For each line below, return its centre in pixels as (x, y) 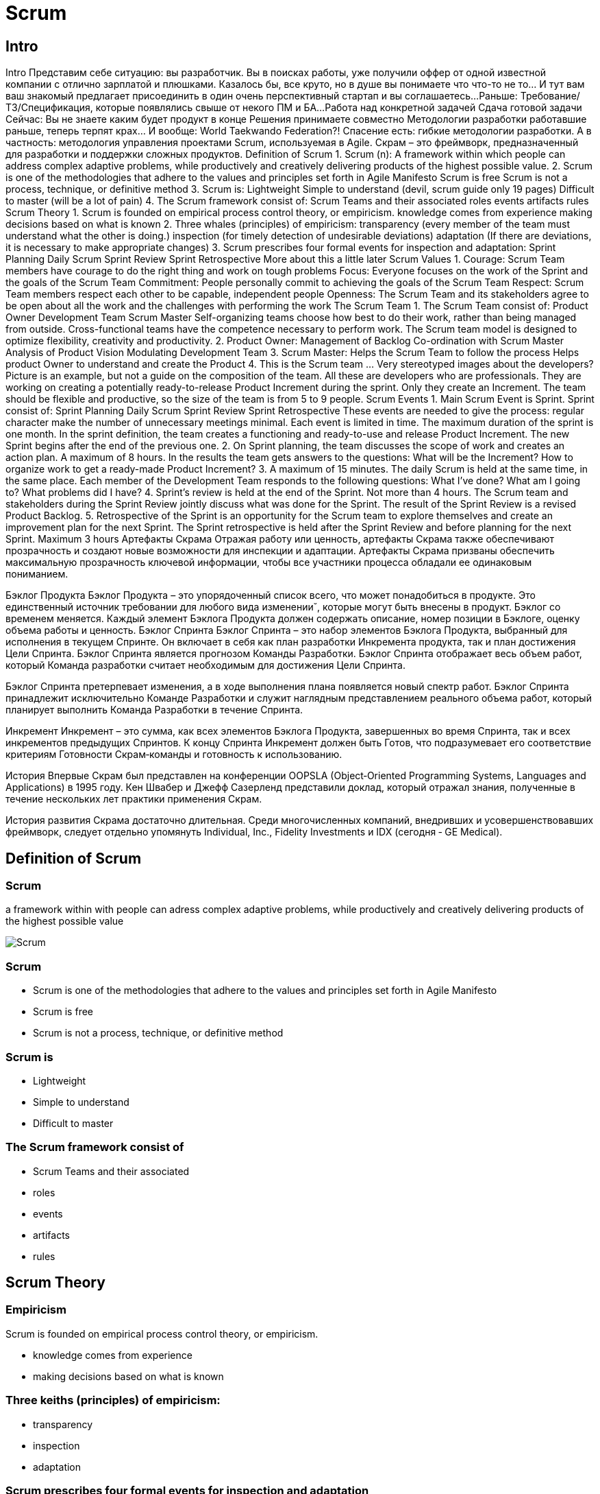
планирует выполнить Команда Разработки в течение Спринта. (154, 710)
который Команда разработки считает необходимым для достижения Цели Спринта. (206, 665)
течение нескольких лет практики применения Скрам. (134, 799)
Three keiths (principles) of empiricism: (113, 1400)
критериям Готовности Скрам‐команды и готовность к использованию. (174, 755)
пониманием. (37, 574)
